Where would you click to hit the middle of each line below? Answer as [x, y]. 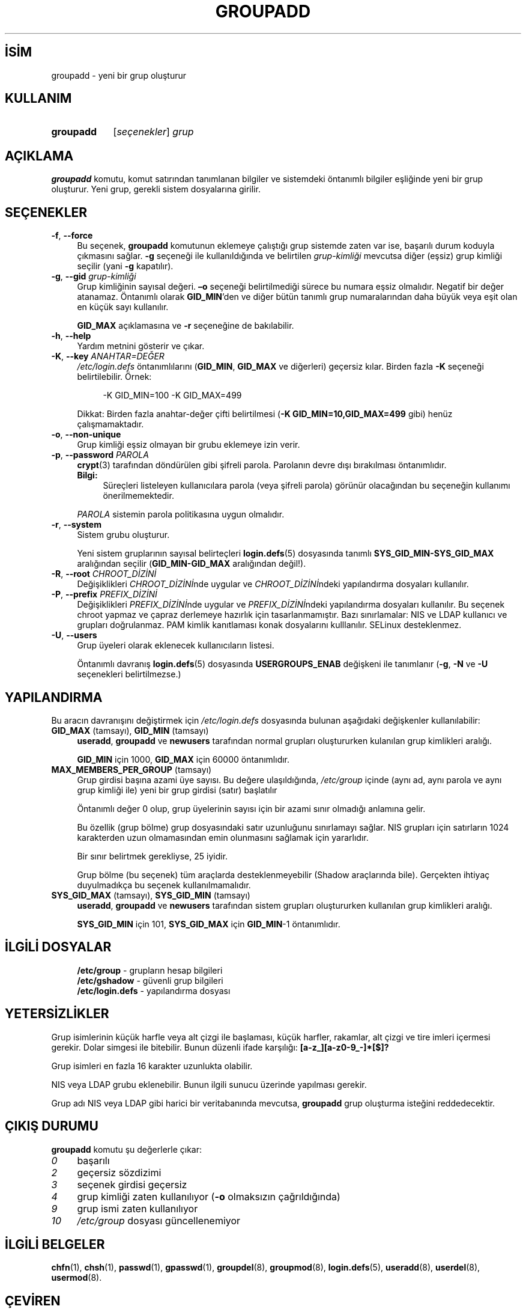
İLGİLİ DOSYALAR [58, 947]
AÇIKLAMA [39, 156]
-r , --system [76, 525]
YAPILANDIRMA [54, 697]
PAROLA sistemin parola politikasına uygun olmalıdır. [181, 514]
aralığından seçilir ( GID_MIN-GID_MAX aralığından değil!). [192, 564]
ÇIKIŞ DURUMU [52, 1126]
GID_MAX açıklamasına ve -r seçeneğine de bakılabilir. [186, 326]
